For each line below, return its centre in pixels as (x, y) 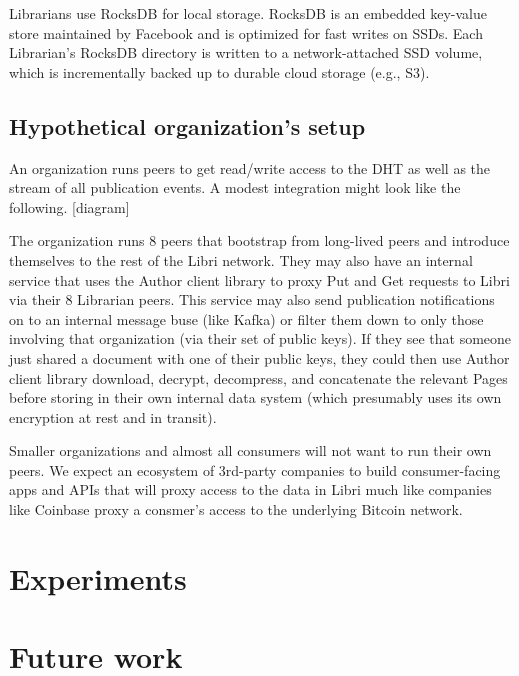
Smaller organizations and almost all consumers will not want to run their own (250, 450)
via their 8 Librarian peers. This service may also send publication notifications (252, 299)
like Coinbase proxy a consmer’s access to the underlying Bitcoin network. (236, 509)
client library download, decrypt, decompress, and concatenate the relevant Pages (258, 377)
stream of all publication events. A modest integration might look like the (235, 187)
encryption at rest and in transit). (113, 416)
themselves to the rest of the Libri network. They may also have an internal (241, 259)
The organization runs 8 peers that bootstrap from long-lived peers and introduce (259, 240)
